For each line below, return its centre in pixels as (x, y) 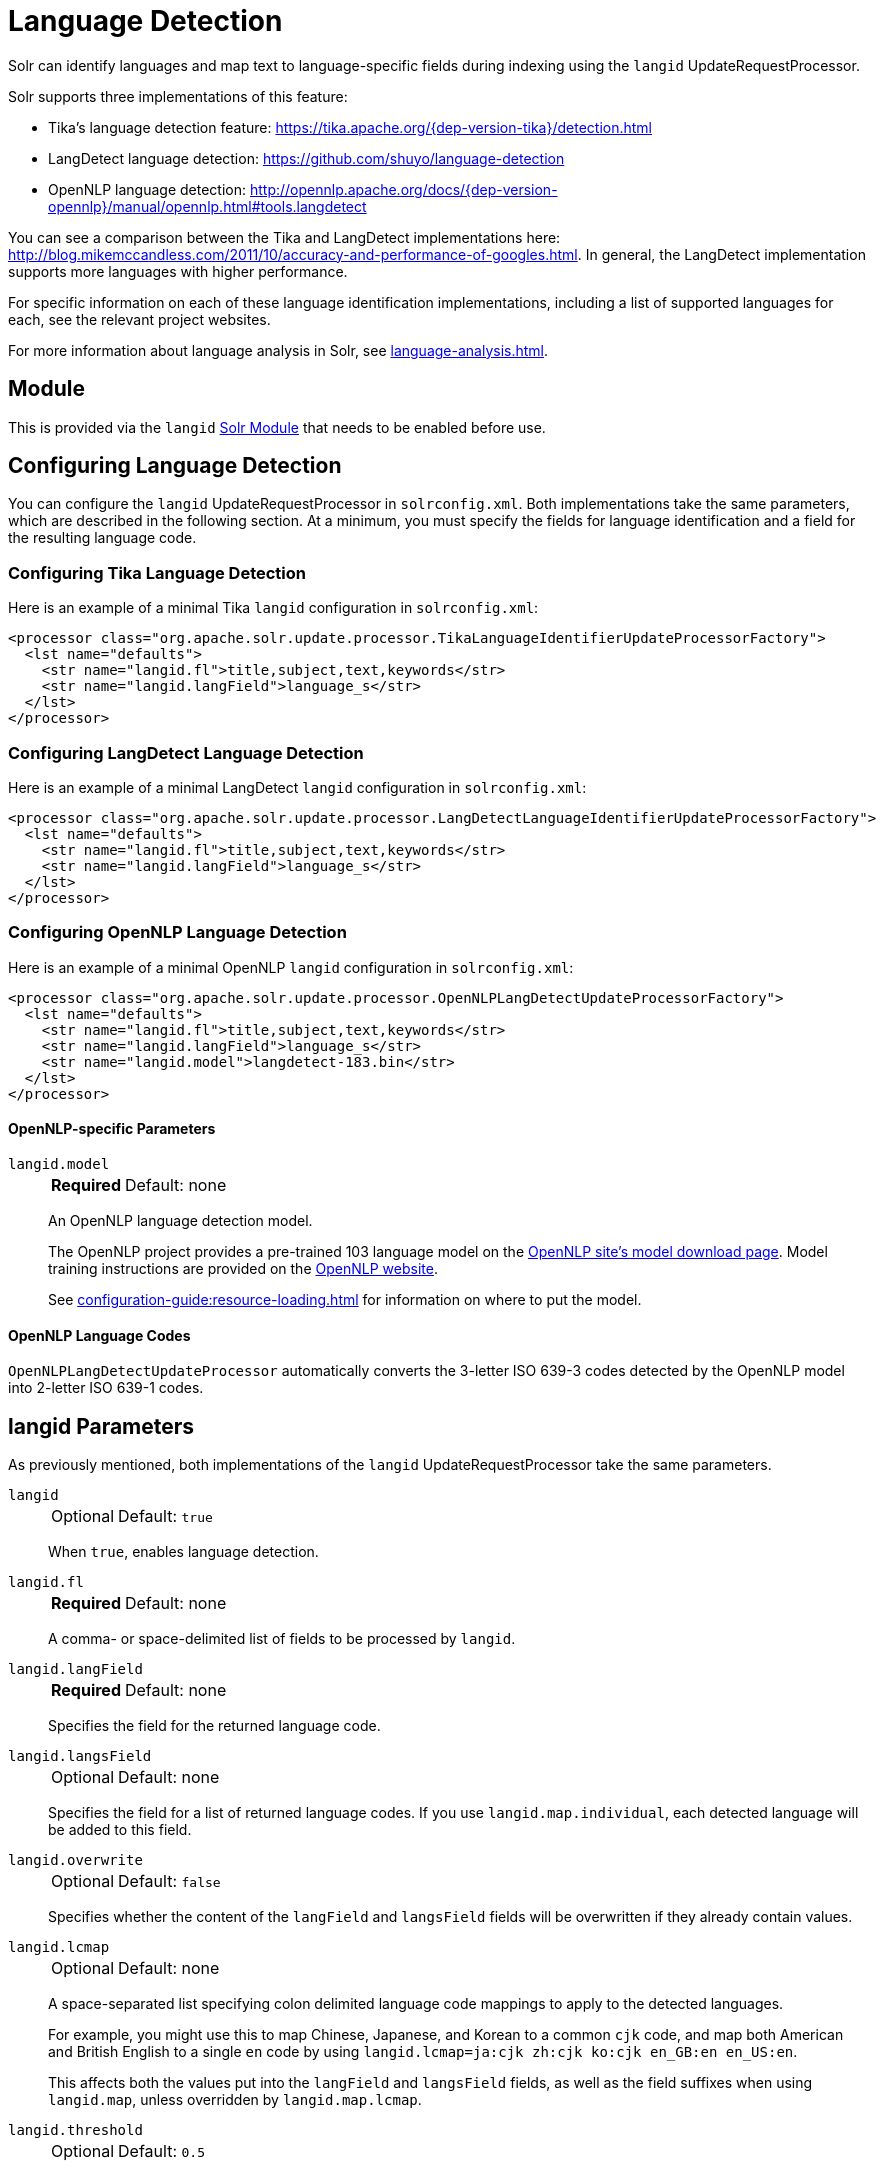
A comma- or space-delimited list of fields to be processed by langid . (282, 1638)
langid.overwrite (75, 1859)
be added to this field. (120, 1829)
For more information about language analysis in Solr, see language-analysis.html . (278, 350)
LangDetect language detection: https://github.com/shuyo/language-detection (306, 158)
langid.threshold (75, 2129)
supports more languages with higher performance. (178, 271)
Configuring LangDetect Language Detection (186, 752)
